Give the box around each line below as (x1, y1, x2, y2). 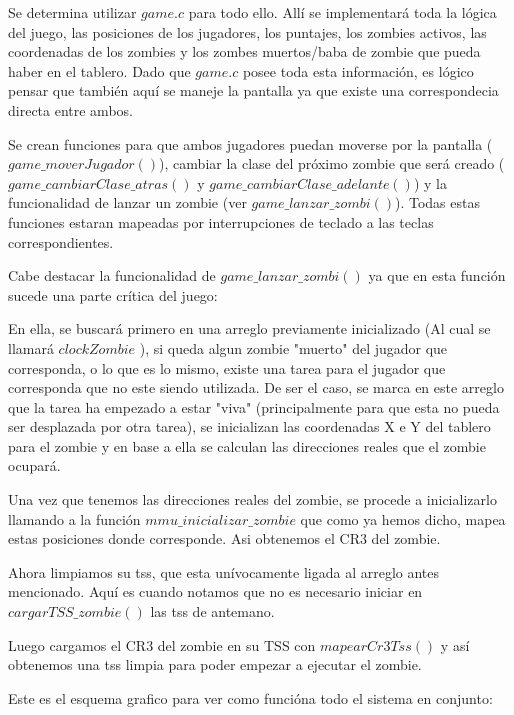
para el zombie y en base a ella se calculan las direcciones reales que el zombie (8, 435, 486, 456)
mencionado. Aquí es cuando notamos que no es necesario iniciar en (8, 581, 423, 602)
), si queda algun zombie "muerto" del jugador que (139, 337, 448, 358)
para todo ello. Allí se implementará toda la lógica (188, 2, 497, 22)
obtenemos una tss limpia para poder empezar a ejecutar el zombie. (8, 654, 422, 675)
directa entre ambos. (8, 99, 133, 120)
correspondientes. (8, 231, 114, 252)
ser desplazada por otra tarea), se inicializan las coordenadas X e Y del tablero (8, 416, 491, 437)
